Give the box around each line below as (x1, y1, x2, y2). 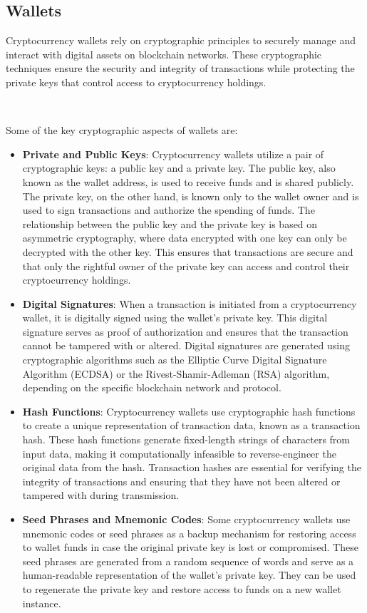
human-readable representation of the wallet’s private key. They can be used (22, 567, 356, 582)
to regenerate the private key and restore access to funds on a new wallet (22, 581, 341, 596)
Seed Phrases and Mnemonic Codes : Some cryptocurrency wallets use (22, 512, 351, 527)
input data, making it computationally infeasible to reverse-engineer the (22, 445, 336, 460)
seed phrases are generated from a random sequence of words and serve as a (22, 553, 354, 568)
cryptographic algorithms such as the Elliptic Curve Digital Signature (22, 352, 327, 367)
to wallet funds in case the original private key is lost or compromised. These (22, 540, 358, 555)
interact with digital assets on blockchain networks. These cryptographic (6, 46, 322, 61)
